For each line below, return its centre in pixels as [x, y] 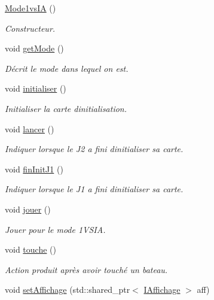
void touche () [30, 249]
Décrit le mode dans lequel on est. [67, 68]
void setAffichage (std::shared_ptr [68, 290]
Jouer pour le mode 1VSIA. [55, 229]
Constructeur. [30, 28]
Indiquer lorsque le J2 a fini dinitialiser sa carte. [94, 149]
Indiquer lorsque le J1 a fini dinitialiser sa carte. [94, 189]
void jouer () [28, 209]
